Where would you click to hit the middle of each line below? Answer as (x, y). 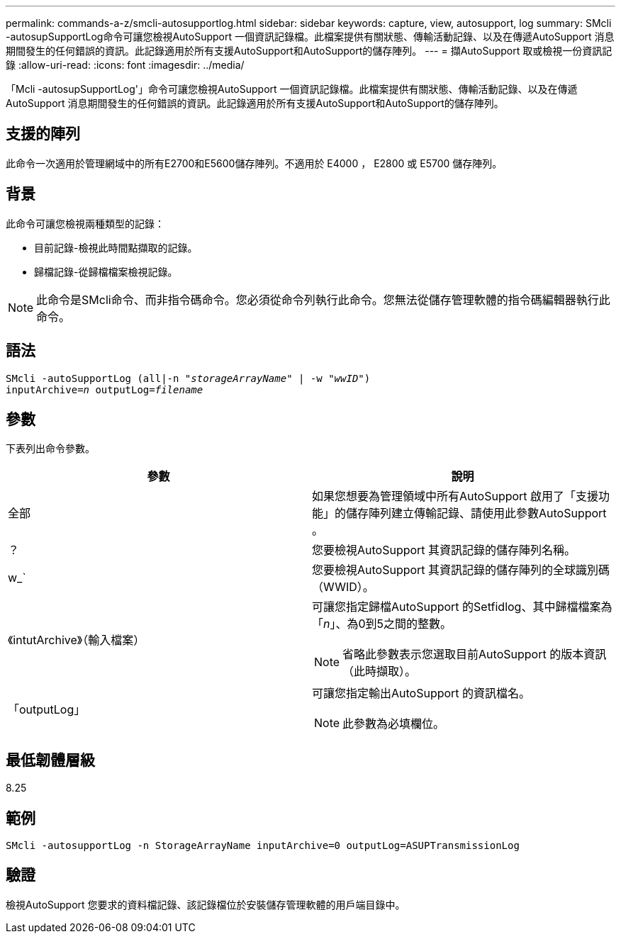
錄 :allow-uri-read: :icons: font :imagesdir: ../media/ (125, 65)
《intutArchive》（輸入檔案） (77, 640)
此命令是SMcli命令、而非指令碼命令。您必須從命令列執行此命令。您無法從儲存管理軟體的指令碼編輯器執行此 (323, 299)
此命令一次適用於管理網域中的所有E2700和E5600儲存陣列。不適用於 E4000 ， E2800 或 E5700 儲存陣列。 (254, 163)
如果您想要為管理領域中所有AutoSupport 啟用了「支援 (455, 496)
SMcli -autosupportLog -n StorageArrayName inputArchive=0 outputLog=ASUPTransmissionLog (263, 846)
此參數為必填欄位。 (394, 724)
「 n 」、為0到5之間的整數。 (382, 624)
